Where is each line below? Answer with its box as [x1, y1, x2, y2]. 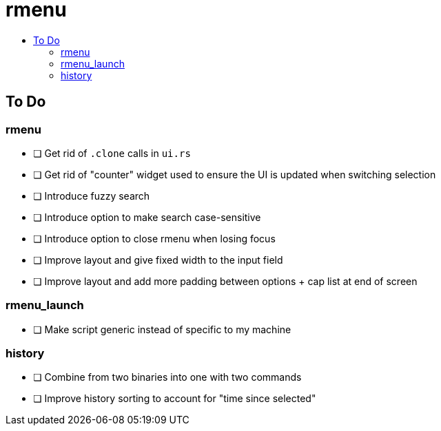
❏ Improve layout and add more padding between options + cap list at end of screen [33, 275, 418, 287]
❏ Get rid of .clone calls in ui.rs [33, 147, 191, 159]
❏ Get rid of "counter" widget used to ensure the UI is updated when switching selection [33, 168, 436, 180]
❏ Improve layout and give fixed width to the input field [33, 253, 283, 266]
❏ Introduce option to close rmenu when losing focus [33, 232, 276, 244]
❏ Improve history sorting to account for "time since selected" [33, 392, 316, 405]
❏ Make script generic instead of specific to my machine [33, 323, 291, 335]
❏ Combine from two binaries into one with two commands [33, 371, 302, 383]
